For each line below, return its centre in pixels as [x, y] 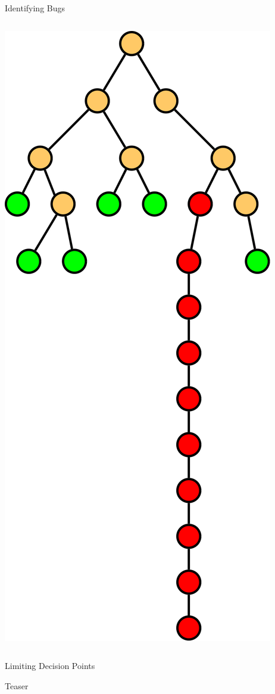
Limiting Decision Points [50, 666]
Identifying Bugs [35, 8]
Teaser [17, 685]
